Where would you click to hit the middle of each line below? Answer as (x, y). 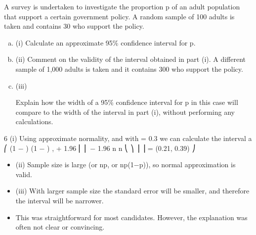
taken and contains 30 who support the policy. (74, 26)
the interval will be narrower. (60, 200)
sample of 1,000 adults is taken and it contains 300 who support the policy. (129, 69)
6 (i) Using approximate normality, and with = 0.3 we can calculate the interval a (128, 138)
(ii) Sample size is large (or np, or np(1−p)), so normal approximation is (126, 164)
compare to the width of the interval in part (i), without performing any (125, 112)
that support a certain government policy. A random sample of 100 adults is (119, 16)
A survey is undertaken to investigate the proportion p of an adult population (122, 6)
